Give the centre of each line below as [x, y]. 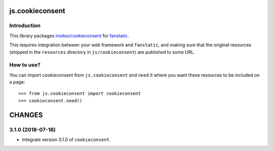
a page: [17, 82]
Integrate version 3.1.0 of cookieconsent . [66, 140]
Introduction [25, 26]
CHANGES [26, 115]
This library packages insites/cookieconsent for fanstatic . [69, 36]
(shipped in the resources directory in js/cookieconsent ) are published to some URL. [102, 52]
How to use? [25, 65]
